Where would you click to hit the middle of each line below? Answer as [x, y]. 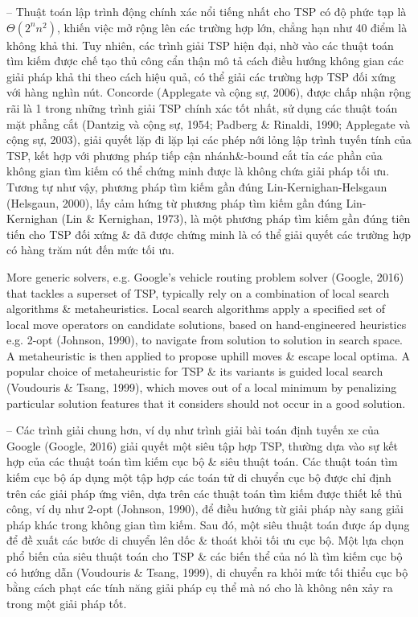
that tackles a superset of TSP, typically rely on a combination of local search [198, 292]
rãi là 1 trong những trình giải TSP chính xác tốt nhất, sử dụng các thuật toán [202, 107]
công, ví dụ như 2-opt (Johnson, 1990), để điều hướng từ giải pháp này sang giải [205, 509]
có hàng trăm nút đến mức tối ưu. [90, 250]
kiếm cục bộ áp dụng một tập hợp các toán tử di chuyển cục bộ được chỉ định [199, 477]
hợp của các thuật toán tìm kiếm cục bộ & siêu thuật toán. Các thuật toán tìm [202, 461]
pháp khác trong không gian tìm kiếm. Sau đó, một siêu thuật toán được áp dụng [208, 524]
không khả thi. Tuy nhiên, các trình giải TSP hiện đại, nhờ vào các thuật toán [200, 45]
